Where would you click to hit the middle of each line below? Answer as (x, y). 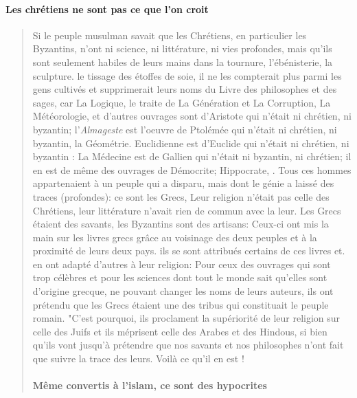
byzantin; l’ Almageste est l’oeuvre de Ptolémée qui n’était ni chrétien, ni (185, 129)
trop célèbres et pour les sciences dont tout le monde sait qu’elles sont (180, 277)
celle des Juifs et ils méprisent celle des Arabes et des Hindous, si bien (180, 331)
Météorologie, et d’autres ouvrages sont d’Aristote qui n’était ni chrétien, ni (192, 116)
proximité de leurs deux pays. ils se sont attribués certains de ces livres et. (189, 251)
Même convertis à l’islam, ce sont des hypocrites (150, 385)
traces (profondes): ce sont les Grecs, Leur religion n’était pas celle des (181, 196)
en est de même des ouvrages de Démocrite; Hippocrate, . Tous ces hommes (192, 169)
